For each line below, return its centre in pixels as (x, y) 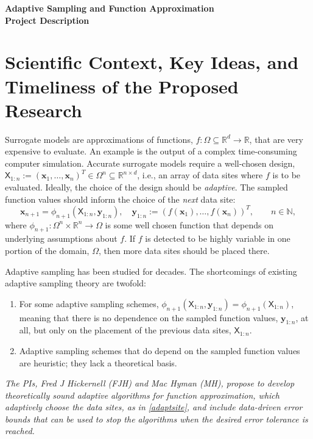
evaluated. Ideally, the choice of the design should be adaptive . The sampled (146, 187)
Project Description (47, 20)
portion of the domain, (47, 250)
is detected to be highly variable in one (218, 238)
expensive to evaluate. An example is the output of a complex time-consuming (151, 151)
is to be (287, 175)
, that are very (276, 139)
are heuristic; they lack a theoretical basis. (98, 362)
